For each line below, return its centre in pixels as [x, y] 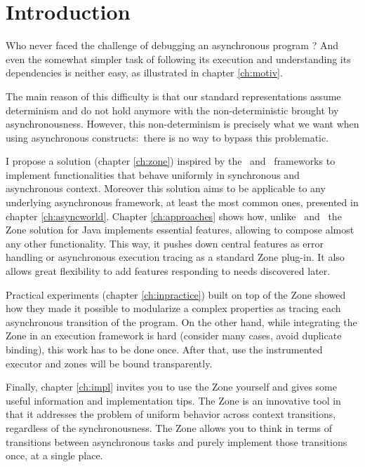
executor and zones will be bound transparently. [109, 363]
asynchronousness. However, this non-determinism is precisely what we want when [182, 124]
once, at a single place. [54, 455]
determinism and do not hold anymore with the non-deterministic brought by [172, 110]
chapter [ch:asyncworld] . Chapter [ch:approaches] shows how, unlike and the [174, 216]
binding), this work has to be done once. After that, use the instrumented [164, 349]
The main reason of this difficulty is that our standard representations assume [173, 96]
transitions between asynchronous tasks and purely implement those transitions [177, 441]
